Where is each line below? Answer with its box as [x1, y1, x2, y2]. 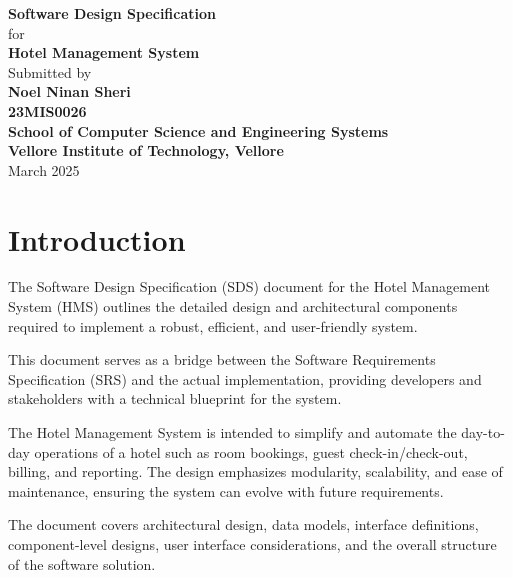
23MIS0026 [8, 100, 87, 121]
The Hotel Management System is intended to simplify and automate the [8, 422, 457, 443]
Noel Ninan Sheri [8, 81, 131, 102]
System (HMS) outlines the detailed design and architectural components [8, 296, 458, 317]
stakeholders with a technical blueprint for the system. [8, 388, 342, 409]
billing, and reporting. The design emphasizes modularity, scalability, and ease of [8, 461, 503, 482]
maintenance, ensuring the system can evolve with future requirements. [8, 480, 444, 501]
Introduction [8, 218, 186, 259]
